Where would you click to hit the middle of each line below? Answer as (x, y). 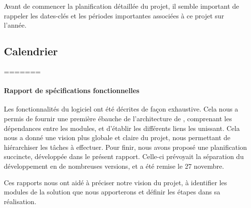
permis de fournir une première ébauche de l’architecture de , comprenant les (118, 118)
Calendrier (31, 51)
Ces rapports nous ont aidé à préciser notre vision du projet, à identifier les (116, 182)
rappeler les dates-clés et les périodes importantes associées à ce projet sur (114, 15)
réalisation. (20, 201)
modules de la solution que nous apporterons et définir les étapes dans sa (112, 192)
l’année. (15, 25)
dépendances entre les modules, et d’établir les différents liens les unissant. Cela (122, 128)
